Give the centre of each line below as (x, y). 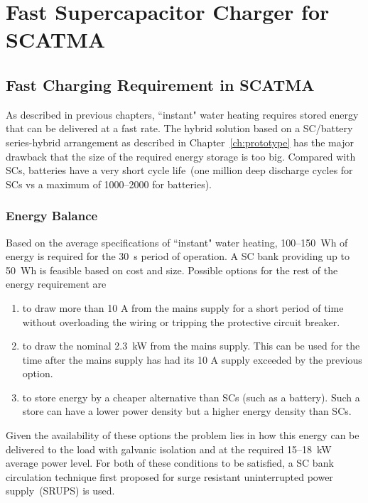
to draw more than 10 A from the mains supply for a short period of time (183, 307)
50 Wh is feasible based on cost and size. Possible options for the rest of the (172, 270)
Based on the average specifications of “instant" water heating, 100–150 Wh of (177, 242)
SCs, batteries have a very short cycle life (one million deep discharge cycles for (179, 170)
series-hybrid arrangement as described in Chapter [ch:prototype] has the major (180, 142)
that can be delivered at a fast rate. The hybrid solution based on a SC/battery (179, 128)
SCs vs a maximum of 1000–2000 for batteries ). (109, 184)
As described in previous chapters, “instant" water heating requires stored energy (182, 114)
